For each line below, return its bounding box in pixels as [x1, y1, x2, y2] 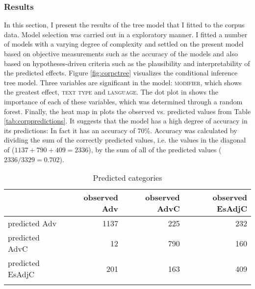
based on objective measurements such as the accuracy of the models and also [4, 48, 238, 58]
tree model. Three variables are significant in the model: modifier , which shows [4, 77, 242, 87]
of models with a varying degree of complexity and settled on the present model [4, 39, 244, 49]
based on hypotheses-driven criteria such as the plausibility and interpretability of [4, 58, 250, 68]
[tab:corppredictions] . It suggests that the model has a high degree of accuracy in [4, 116, 248, 126]
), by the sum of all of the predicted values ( [88, 144, 222, 154]
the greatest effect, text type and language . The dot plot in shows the [4, 87, 219, 97]
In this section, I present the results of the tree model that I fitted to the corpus [4, 20, 245, 30]
